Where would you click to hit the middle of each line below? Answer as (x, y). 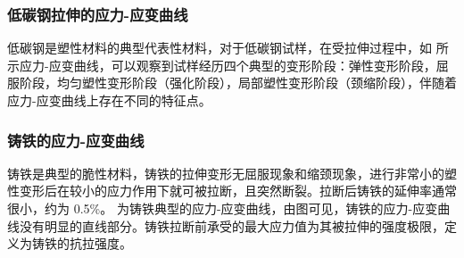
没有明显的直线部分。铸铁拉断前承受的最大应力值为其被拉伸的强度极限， (232, 225)
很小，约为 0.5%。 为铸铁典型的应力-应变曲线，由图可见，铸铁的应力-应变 (223, 208)
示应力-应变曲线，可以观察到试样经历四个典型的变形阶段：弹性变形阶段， (222, 65)
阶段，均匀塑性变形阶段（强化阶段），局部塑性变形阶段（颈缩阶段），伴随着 (238, 83)
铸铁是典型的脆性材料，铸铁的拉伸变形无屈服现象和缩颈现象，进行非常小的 (226, 173)
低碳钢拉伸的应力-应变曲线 (98, 14)
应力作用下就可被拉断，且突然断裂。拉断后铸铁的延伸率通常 (282, 191)
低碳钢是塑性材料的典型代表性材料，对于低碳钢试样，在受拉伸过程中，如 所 (228, 48)
